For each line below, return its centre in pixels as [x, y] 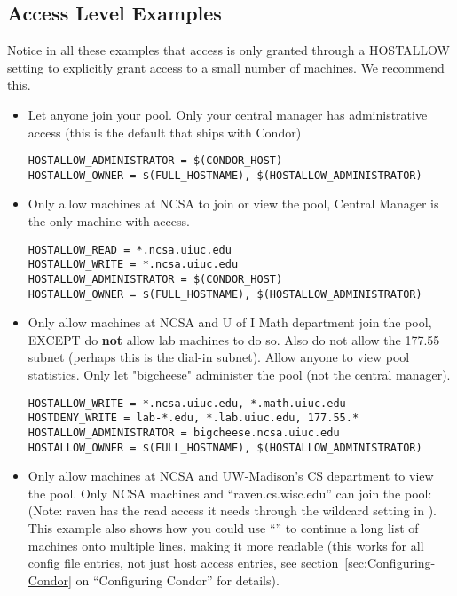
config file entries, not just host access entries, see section [183, 563]
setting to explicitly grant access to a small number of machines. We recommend [226, 67]
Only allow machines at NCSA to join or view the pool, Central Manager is [233, 204]
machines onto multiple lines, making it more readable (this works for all [226, 545]
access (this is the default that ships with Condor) [165, 132]
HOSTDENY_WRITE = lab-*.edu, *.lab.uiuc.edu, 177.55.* [193, 418]
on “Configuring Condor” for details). [177, 580]
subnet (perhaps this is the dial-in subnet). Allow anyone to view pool [219, 357]
